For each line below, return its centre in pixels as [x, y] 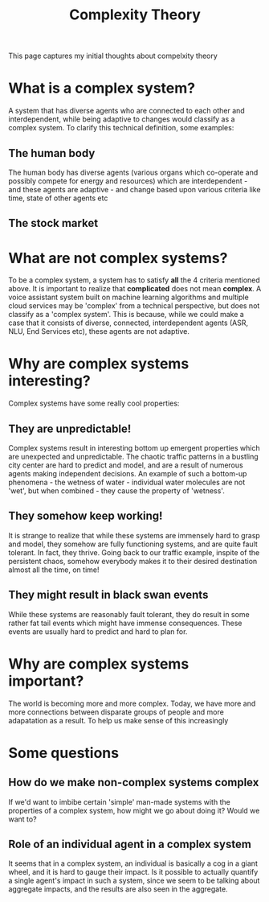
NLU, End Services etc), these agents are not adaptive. [99, 332]
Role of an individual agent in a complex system [130, 844]
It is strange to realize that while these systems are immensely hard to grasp [134, 535]
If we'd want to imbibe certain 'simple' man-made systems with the [119, 801]
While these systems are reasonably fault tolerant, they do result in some [129, 614]
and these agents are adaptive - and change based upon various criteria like [134, 189]
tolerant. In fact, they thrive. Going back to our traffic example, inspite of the [134, 552]
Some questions [63, 753]
